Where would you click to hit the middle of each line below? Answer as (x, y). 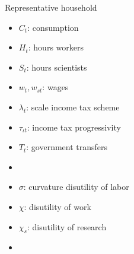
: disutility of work (58, 206)
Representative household (51, 7)
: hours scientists (57, 67)
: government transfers (67, 147)
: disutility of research (67, 226)
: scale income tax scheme (73, 107)
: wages (55, 87)
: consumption (53, 27)
